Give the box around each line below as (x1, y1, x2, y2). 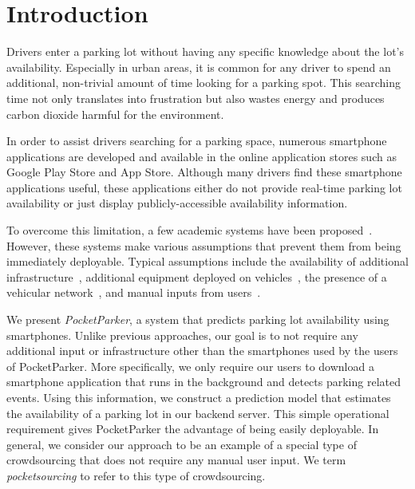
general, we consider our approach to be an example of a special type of (6, 436, 357, 452)
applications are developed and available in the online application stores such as (6, 148, 397, 164)
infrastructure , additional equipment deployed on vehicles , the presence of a (6, 268, 387, 285)
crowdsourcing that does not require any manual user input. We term (6, 452, 346, 468)
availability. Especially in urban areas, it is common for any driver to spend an (6, 58, 391, 75)
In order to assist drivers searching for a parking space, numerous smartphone (6, 132, 387, 149)
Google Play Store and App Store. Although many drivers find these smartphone (6, 164, 402, 180)
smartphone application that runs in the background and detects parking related (6, 373, 401, 390)
